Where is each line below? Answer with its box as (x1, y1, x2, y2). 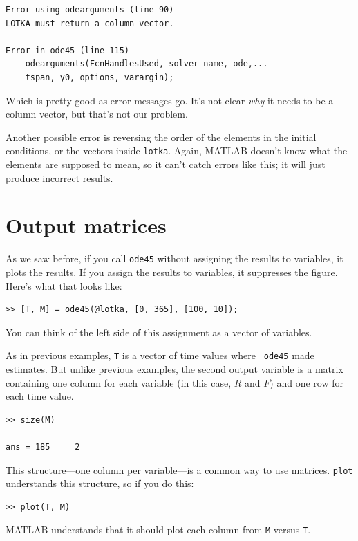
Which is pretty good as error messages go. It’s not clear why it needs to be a (6, 93, 334, 107)
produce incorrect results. (6, 170, 113, 185)
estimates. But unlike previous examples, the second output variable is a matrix (6, 362, 343, 376)
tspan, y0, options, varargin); (25, 72, 174, 82)
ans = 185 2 (6, 441, 80, 452)
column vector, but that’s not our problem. (6, 107, 188, 121)
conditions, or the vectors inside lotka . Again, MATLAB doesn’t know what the (6, 143, 348, 158)
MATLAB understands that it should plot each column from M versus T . (6, 522, 311, 537)
